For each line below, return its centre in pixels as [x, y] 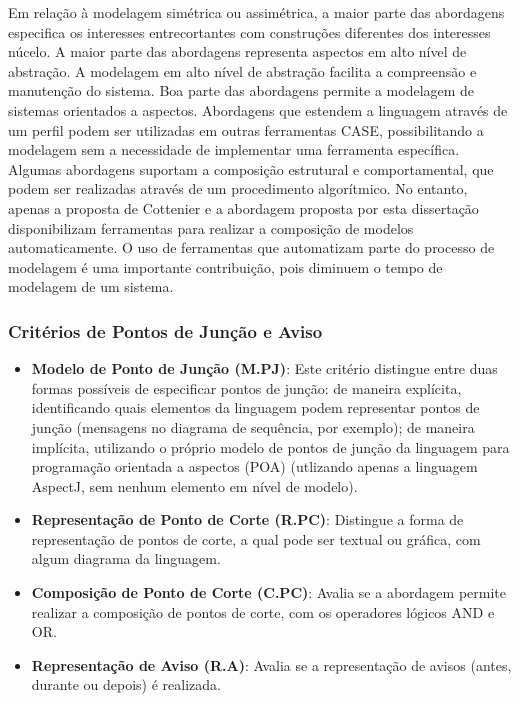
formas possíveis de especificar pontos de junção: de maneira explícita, [246, 387]
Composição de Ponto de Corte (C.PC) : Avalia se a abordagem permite [268, 592]
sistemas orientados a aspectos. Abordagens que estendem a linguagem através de [258, 109]
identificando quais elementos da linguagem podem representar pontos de [255, 407]
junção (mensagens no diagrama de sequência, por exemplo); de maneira [253, 426]
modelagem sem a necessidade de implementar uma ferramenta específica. [234, 149]
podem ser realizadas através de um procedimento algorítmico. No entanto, [238, 188]
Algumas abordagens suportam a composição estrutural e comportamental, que [251, 168]
